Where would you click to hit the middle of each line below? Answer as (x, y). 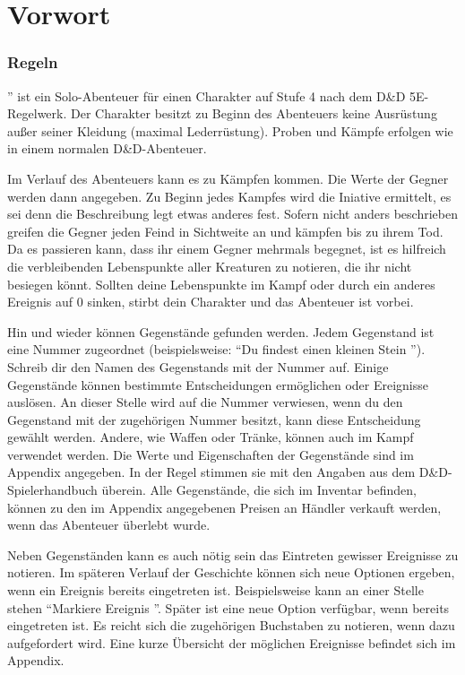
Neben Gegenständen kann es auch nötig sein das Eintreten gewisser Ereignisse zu (233, 554)
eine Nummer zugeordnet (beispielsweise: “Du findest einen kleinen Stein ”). (216, 349)
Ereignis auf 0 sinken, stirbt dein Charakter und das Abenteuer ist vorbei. (211, 302)
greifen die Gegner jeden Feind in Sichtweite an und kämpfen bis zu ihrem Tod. (225, 231)
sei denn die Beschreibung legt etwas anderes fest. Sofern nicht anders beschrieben (232, 214)
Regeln (33, 62)
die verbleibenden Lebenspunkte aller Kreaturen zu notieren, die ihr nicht (210, 266)
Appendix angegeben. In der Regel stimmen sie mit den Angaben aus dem (211, 472)
